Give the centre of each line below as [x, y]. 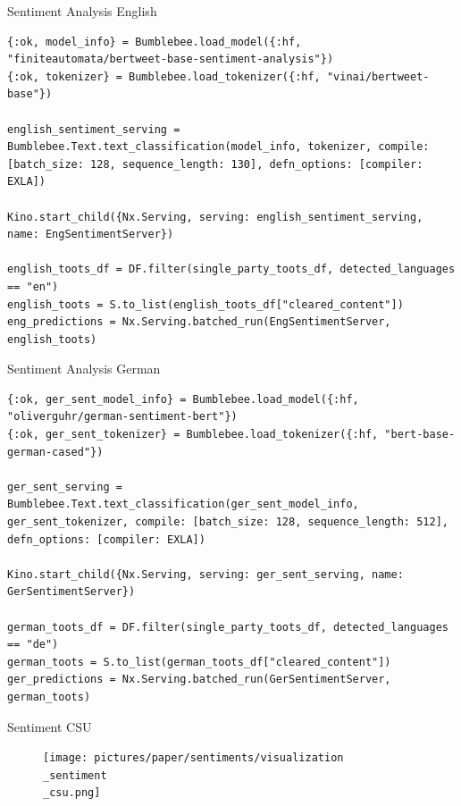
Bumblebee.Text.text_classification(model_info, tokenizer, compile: [218, 147]
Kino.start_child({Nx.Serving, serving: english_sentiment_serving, [215, 217]
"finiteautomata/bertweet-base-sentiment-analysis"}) [171, 59]
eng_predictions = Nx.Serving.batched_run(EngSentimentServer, [199, 322]
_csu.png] [72, 793]
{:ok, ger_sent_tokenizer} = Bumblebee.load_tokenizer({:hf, [193, 435]
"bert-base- [420, 435]
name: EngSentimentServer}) [91, 235]
